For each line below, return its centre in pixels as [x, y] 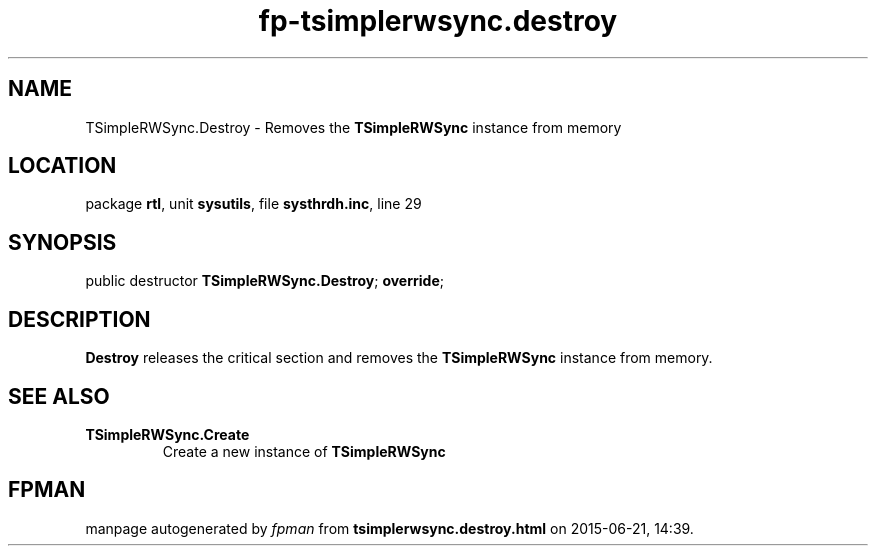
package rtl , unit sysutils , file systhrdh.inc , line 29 [253, 204]
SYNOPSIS [62, 242]
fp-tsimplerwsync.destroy [438, 21]
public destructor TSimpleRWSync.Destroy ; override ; [264, 281]
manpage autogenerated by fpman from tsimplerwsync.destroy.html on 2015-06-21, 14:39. [389, 528]
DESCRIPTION [79, 319]
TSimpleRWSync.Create [167, 434]
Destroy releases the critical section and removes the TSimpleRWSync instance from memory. [399, 358]
